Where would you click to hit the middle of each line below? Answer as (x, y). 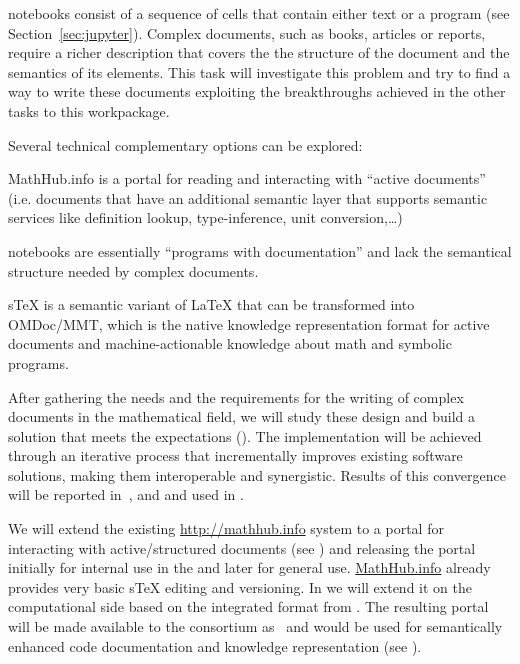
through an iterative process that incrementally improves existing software (235, 455)
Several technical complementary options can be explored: (185, 144)
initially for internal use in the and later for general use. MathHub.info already (249, 567)
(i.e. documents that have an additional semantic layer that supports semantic (248, 197)
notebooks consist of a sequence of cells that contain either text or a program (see (259, 13)
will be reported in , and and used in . (126, 494)
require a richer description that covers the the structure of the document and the (259, 52)
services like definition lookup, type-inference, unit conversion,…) (205, 217)
